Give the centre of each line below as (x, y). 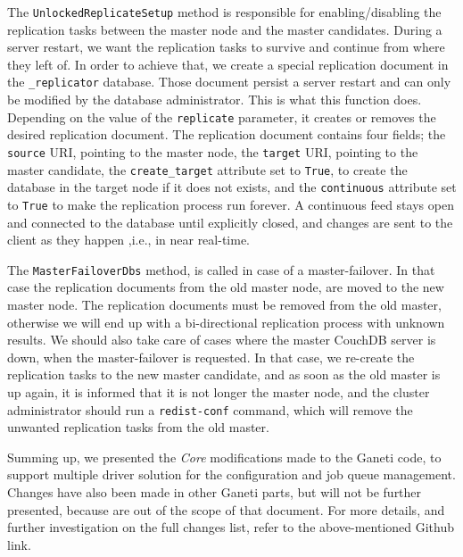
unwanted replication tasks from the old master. (138, 427)
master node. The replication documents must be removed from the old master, (224, 304)
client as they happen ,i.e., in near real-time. (128, 240)
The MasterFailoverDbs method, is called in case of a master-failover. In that (221, 269)
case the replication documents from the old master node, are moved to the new (226, 287)
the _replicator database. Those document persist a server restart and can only (229, 82)
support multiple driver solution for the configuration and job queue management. (231, 474)
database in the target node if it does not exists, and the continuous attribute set (232, 187)
